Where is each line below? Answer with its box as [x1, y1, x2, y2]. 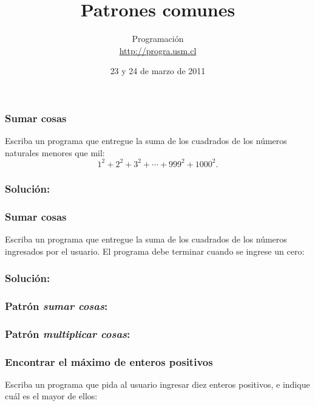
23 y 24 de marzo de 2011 [110, 64, 206, 77]
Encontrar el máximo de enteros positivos [5, 354, 213, 369]
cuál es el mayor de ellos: [5, 390, 98, 402]
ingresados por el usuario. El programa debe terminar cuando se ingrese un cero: [5, 244, 305, 257]
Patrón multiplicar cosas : [5, 326, 130, 341]
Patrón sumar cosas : [5, 298, 108, 313]
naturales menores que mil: [5, 146, 105, 159]
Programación [132, 32, 184, 45]
